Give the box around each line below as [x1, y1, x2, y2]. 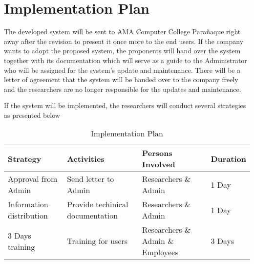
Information [8, 198, 48, 210]
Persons [142, 147, 172, 159]
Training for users [67, 235, 128, 247]
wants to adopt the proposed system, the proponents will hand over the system [4, 45, 241, 56]
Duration [211, 153, 246, 164]
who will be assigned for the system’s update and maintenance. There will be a [4, 65, 241, 75]
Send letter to [67, 173, 114, 185]
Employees [142, 246, 178, 258]
